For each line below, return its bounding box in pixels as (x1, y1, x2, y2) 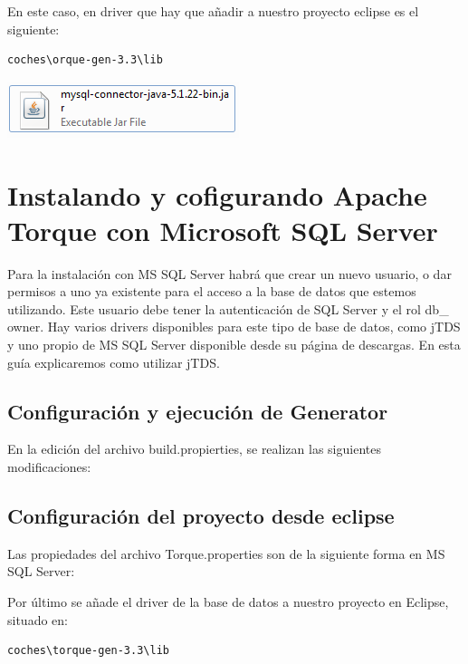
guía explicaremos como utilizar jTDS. (7, 352, 220, 371)
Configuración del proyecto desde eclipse (7, 502, 395, 530)
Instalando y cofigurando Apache (7, 176, 427, 213)
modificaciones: (7, 457, 91, 476)
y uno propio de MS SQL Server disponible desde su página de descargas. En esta (7, 335, 461, 354)
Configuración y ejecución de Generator (7, 397, 388, 425)
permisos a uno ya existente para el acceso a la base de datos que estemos (7, 282, 416, 301)
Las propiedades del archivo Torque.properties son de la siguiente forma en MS (7, 544, 445, 563)
